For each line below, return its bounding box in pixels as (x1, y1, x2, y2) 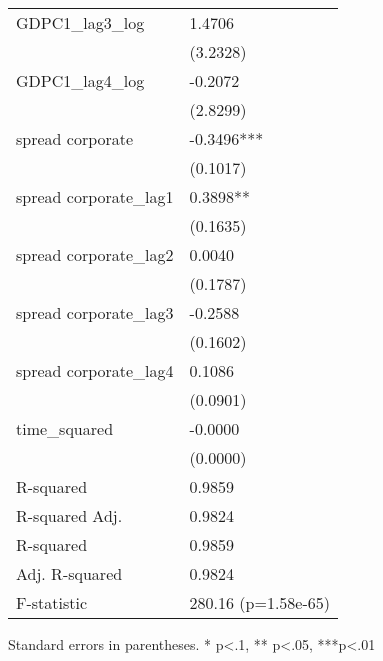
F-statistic (16, 591, 88, 614)
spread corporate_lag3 (16, 301, 174, 324)
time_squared (16, 417, 114, 440)
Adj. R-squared (16, 562, 123, 585)
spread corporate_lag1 (16, 185, 174, 208)
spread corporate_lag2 (16, 243, 174, 266)
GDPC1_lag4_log (16, 69, 145, 92)
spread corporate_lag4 (16, 359, 174, 382)
